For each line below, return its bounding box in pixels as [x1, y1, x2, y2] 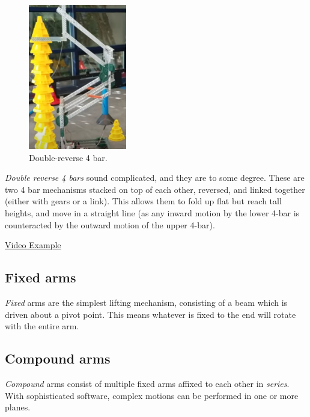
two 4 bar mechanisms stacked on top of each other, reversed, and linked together [5, 183, 305, 195]
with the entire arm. [5, 320, 79, 332]
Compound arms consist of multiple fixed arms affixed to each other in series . [5, 377, 290, 389]
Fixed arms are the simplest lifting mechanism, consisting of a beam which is [5, 296, 288, 308]
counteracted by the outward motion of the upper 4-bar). [5, 218, 215, 231]
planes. [5, 401, 31, 413]
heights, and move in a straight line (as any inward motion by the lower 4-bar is [5, 206, 300, 219]
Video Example [5, 239, 61, 251]
